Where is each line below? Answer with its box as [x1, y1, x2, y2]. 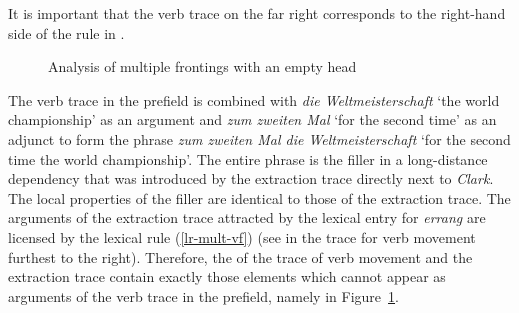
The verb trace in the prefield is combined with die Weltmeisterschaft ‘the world [8, 89, 500, 110]
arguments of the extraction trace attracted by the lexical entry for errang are [8, 207, 486, 228]
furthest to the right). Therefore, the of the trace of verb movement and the [8, 246, 473, 267]
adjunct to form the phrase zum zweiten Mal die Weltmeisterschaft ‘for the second [8, 128, 511, 149]
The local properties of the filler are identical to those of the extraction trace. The [8, 187, 511, 208]
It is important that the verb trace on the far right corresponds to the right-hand [8, 3, 506, 23]
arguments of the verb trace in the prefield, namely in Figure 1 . [8, 285, 399, 306]
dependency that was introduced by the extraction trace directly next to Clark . [8, 168, 494, 189]
